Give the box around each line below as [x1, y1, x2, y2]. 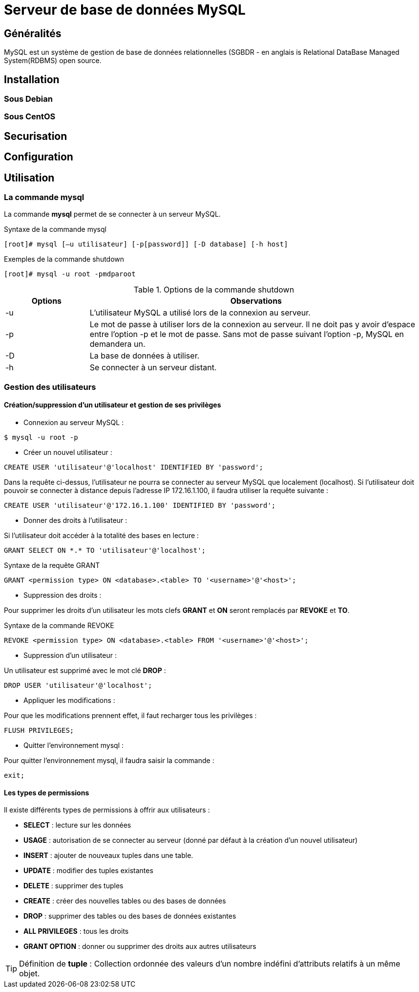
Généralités [4, 27, 62, 40]
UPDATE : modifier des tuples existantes [23, 866, 153, 875]
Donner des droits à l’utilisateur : [23, 516, 127, 525]
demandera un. [89, 339, 146, 349]
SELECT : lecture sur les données [23, 821, 131, 830]
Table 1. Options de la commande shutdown [133, 285, 294, 295]
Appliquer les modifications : [23, 696, 115, 705]
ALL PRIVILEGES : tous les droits [23, 927, 129, 936]
